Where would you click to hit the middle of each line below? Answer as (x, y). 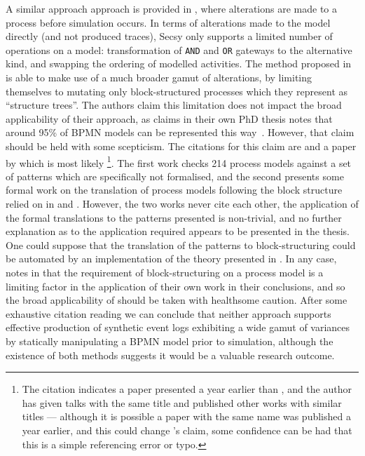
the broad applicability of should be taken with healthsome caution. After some (177, 300)
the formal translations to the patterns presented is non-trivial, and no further (174, 217)
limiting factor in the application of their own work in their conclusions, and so (175, 286)
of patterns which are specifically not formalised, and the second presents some (175, 176)
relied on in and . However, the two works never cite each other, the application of (182, 204)
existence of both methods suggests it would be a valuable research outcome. (170, 355)
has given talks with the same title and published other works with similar (182, 402)
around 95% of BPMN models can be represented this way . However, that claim (180, 132)
